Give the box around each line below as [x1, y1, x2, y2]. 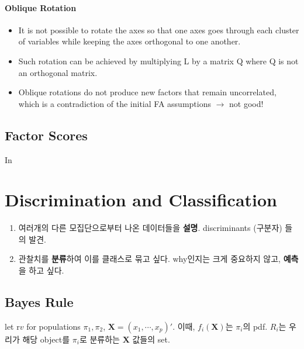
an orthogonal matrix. [18, 66, 98, 78]
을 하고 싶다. [18, 264, 64, 277]
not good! [229, 97, 264, 109]
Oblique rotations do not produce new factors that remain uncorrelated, [18, 86, 277, 98]
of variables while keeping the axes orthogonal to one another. [18, 35, 241, 47]
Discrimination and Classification [5, 188, 277, 212]
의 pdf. [243, 320, 268, 332]
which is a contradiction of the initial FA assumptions [18, 97, 211, 109]
